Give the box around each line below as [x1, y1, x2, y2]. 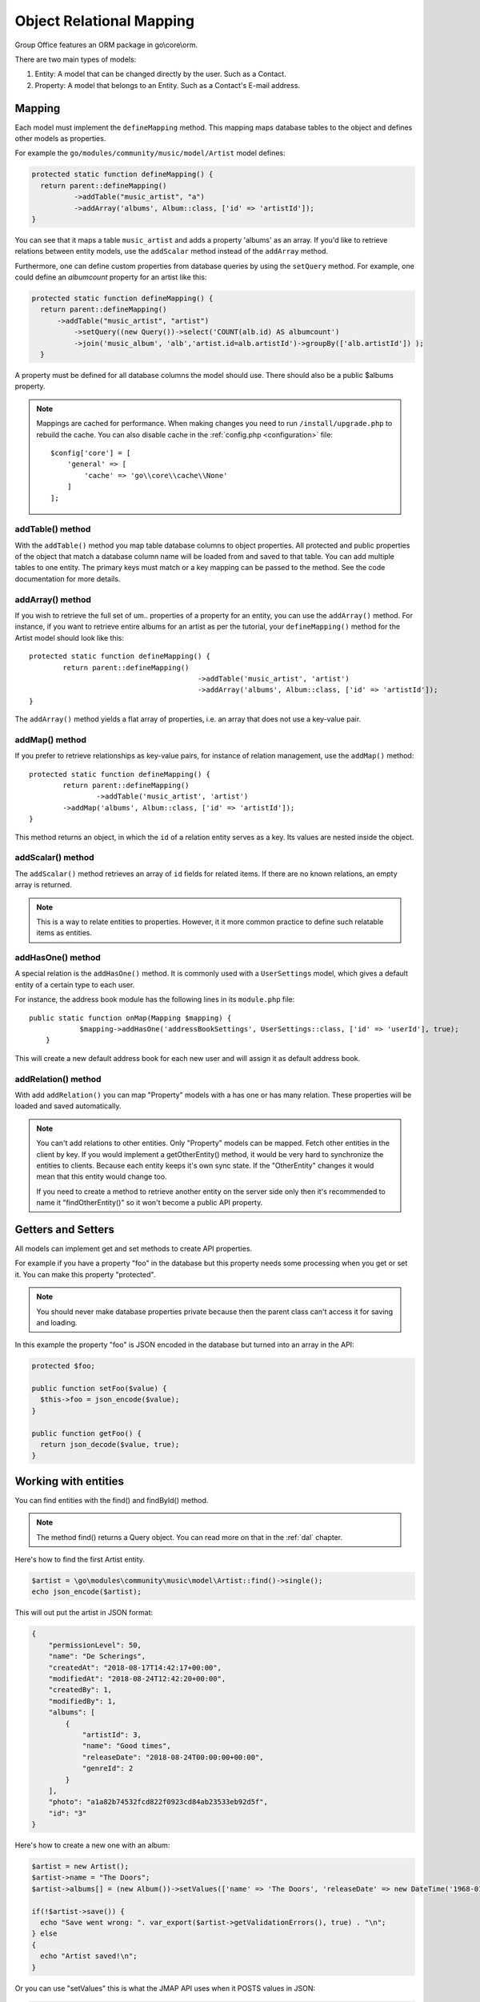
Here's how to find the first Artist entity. [14, 1554, 146, 1565]
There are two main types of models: [14, 54, 137, 64]
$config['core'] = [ [50, 448, 131, 457]
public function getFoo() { [31, 1429, 142, 1437]
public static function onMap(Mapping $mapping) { [29, 1013, 232, 1023]
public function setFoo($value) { [31, 1384, 167, 1393]
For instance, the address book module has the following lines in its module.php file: [14, 995, 295, 1004]
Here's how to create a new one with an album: [14, 1840, 170, 1850]
